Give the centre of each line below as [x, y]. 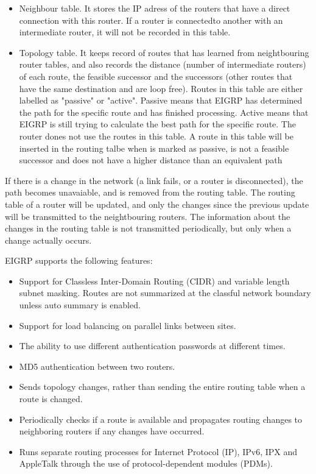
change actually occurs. [48, 240]
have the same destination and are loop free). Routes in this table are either [161, 88]
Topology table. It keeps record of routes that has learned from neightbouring [164, 52]
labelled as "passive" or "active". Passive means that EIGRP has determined [161, 100]
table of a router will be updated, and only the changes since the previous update [157, 204]
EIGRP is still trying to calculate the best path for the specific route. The [157, 124]
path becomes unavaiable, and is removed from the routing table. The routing [150, 192]
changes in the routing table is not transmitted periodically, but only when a [148, 228]
